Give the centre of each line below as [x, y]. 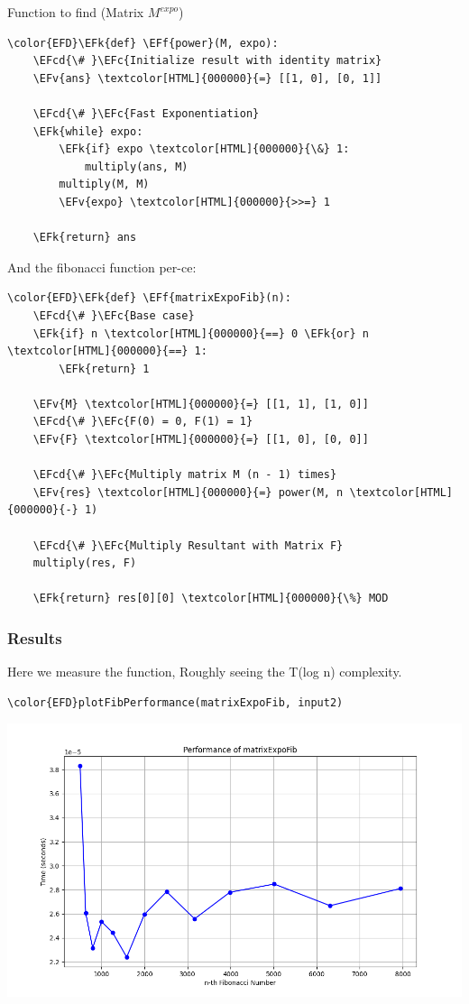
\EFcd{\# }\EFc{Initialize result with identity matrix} [207, 61]
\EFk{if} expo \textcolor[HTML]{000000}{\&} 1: [204, 149]
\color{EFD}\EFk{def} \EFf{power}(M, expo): [143, 43]
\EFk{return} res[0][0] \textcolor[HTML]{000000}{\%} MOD [211, 599]
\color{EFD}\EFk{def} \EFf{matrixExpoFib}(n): [149, 298]
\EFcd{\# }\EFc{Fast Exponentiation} [146, 113]
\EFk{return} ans [85, 238]
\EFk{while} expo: [88, 131]
